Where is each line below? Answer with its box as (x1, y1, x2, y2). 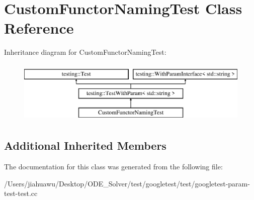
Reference (4, 18, 74, 38)
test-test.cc (4, 188, 38, 198)
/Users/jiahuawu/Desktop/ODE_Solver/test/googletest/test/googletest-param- (4, 178, 250, 188)
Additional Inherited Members (4, 138, 166, 153)
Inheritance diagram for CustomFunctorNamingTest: (4, 47, 166, 57)
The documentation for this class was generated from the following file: (4, 161, 223, 172)
